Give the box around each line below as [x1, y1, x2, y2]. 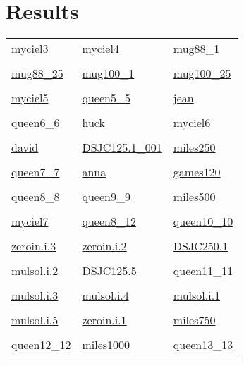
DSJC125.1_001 [82, 139, 162, 156]
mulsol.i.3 [11, 287, 59, 304]
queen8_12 [82, 213, 136, 230]
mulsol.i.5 [11, 312, 59, 329]
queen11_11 [173, 262, 233, 279]
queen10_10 [173, 213, 233, 230]
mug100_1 [82, 65, 135, 82]
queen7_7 [11, 164, 60, 181]
